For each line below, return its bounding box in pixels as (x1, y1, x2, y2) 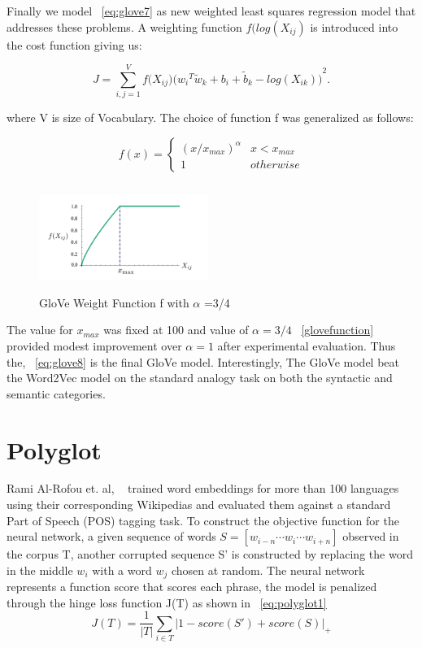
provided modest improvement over (7, 337, 182, 354)
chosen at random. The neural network (171, 561, 365, 578)
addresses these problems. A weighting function (7, 18, 242, 35)
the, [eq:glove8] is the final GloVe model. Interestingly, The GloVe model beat (7, 353, 399, 370)
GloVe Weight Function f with (39, 294, 189, 311)
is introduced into (310, 18, 398, 35)
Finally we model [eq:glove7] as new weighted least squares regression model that (7, 2, 416, 19)
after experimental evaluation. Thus (217, 337, 396, 354)
